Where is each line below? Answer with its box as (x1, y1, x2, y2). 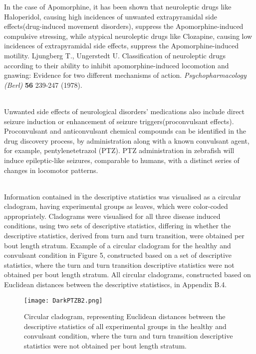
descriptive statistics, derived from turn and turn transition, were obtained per (4, 230, 245, 241)
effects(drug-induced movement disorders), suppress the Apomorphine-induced (4, 21, 244, 31)
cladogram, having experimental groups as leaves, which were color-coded (4, 201, 228, 211)
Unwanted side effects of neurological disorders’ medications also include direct (4, 106, 245, 116)
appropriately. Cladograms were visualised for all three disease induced (4, 210, 221, 221)
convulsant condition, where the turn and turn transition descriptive (24, 331, 233, 341)
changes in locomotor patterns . (4, 165, 98, 175)
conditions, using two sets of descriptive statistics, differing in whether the (4, 220, 231, 231)
